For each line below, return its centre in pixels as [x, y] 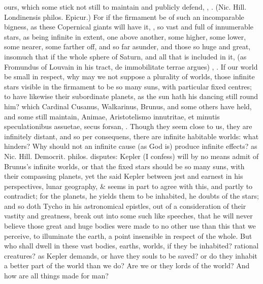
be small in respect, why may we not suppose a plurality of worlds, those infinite [129, 76]
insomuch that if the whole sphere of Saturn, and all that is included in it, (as [125, 56]
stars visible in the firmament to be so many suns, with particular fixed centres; [128, 86]
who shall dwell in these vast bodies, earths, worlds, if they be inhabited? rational [131, 246]
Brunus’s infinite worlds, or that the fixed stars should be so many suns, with [124, 166]
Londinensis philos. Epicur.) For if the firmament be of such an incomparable [124, 17]
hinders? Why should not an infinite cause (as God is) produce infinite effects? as [131, 146]
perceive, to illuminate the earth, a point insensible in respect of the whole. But [128, 235]
